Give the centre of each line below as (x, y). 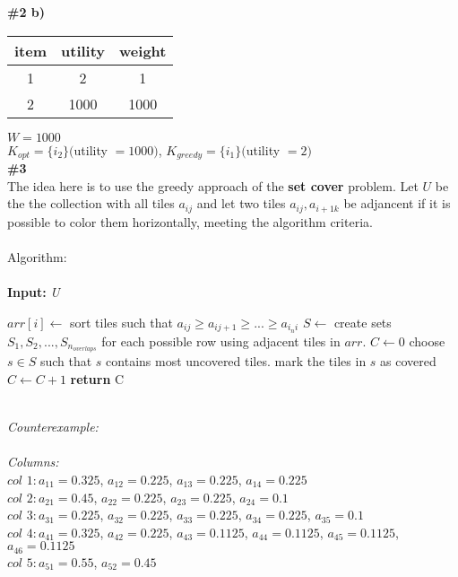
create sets (363, 322)
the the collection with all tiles (91, 203)
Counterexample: (53, 427)
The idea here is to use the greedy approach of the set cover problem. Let (213, 185)
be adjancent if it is (397, 203)
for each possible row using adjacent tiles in (221, 341)
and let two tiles (241, 203)
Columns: (33, 462)
